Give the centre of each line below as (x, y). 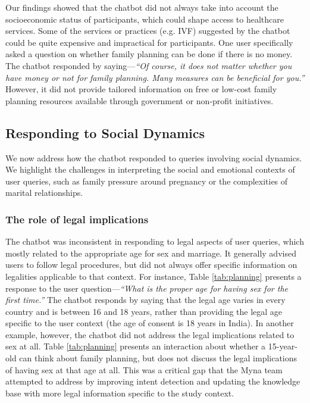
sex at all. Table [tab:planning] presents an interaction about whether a (136, 346)
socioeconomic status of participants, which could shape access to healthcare (145, 19)
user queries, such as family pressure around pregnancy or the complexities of (147, 181)
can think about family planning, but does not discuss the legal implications (158, 358)
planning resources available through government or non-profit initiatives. (140, 100)
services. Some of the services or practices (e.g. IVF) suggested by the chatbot (148, 31)
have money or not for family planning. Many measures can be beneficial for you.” (155, 77)
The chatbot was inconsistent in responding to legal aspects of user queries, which (155, 241)
